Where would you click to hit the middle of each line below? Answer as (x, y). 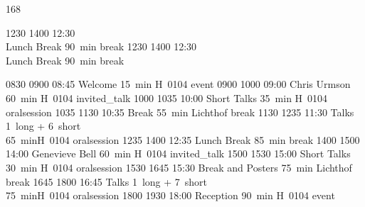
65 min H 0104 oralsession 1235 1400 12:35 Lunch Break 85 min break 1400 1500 (183, 139)
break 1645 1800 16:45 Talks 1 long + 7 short (107, 181)
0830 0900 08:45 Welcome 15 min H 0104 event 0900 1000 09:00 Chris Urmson (178, 84)
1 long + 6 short (43, 126)
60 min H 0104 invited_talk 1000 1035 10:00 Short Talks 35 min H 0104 (167, 97)
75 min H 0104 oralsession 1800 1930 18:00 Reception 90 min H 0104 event (170, 195)
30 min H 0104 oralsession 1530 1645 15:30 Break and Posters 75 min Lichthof (179, 167)
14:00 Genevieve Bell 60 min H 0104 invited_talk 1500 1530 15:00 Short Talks (178, 153)
